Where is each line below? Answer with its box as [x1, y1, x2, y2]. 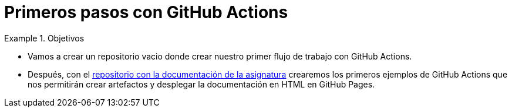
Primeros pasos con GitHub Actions [4, 2, 288, 22]
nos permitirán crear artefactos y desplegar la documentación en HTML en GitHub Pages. [28, 79, 375, 89]
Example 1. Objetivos [4, 33, 85, 43]
